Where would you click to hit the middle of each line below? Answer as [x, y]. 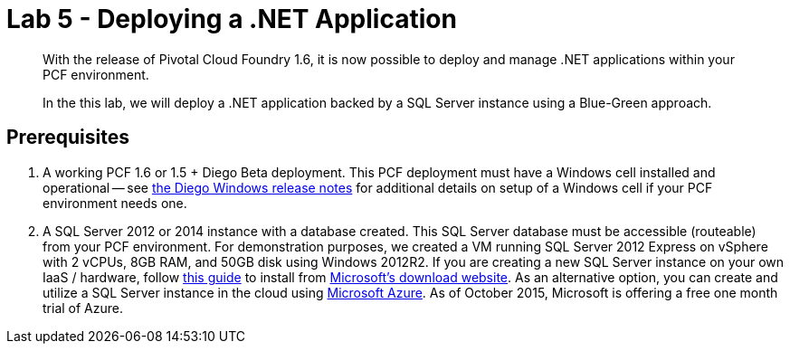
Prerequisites [68, 138]
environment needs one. [115, 203]
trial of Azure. [83, 308]
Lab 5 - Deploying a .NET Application [232, 19]
